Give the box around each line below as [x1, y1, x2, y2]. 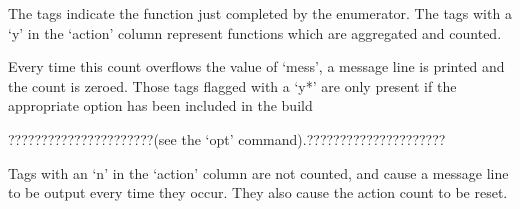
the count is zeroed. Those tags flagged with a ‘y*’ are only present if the [8, 75, 457, 96]
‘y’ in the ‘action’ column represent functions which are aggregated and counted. [8, 22, 502, 43]
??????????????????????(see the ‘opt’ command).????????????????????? [8, 128, 446, 149]
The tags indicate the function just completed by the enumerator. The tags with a [8, 3, 512, 23]
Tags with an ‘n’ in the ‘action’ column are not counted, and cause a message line [8, 162, 509, 183]
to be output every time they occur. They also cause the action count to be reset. [8, 182, 508, 203]
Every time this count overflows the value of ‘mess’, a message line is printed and [8, 56, 505, 77]
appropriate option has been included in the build [8, 95, 313, 116]
